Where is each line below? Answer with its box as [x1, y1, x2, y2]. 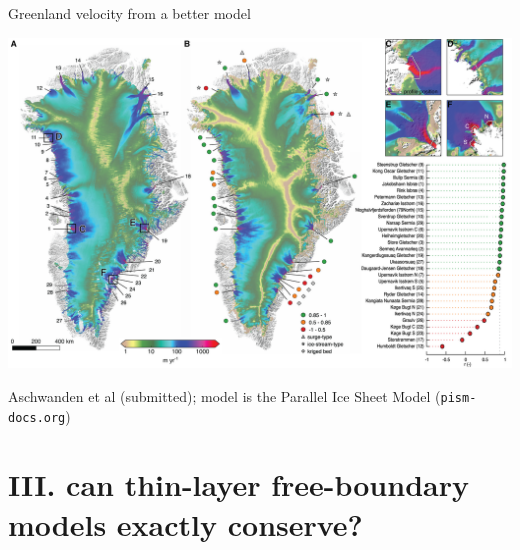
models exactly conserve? [8, 503, 363, 544]
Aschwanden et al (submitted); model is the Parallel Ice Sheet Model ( [8, 385, 441, 406]
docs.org [8, 410, 66, 425]
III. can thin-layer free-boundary [8, 464, 469, 505]
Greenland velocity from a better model [8, 3, 251, 23]
